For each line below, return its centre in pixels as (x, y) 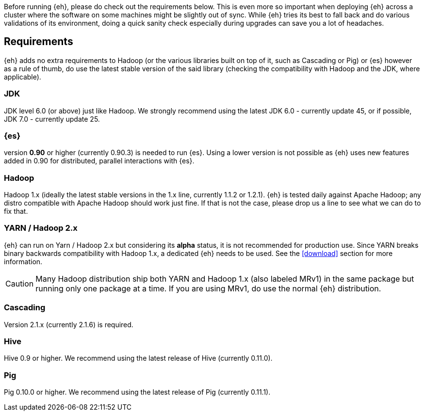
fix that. (16, 211)
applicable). (23, 77)
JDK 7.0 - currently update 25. (52, 119)
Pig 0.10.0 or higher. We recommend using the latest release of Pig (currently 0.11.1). (137, 392)
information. (23, 261)
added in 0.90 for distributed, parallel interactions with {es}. (99, 161)
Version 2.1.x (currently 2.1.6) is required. (69, 324)
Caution (20, 283)
